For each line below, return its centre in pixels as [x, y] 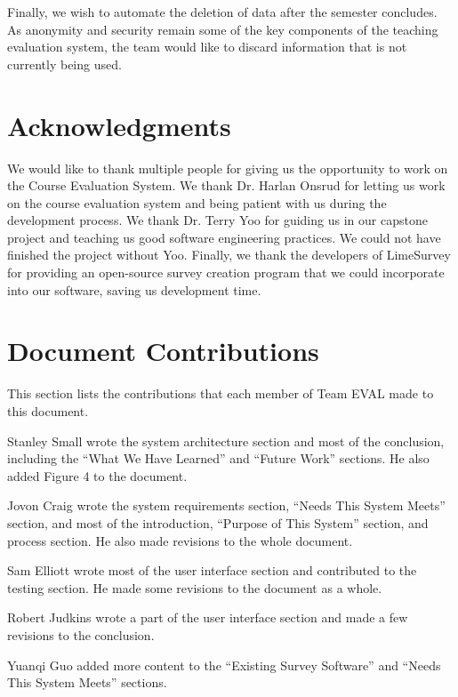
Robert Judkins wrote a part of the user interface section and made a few [208, 617]
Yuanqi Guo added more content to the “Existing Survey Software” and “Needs [224, 665]
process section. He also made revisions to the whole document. [180, 540]
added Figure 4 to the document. [97, 475]
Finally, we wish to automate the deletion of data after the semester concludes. [222, 12]
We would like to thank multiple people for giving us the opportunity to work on [228, 168]
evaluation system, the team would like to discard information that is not [207, 47]
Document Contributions [163, 351]
